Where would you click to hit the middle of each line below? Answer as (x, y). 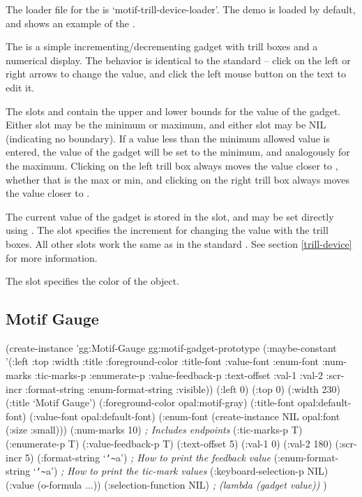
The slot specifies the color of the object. (93, 281)
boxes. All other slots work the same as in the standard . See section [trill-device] (179, 243)
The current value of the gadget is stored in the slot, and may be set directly (170, 216)
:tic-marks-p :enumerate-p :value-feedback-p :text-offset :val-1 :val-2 (179, 375)
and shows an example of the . (70, 23)
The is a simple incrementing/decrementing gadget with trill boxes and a (162, 46)
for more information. (52, 257)
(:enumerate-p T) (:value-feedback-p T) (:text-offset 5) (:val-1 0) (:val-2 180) (169, 444)
